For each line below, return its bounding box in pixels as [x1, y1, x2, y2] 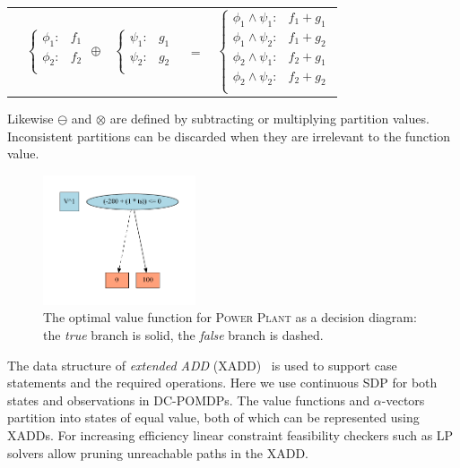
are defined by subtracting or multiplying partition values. [109, 109, 430, 128]
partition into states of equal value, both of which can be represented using [7, 408, 420, 427]
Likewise [7, 109, 54, 128]
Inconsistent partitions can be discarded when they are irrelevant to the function [7, 126, 451, 145]
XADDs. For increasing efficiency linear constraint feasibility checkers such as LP [7, 425, 454, 444]
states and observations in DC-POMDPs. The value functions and [7, 390, 370, 409]
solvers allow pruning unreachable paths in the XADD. [7, 443, 308, 462]
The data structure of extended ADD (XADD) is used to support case [7, 355, 397, 374]
